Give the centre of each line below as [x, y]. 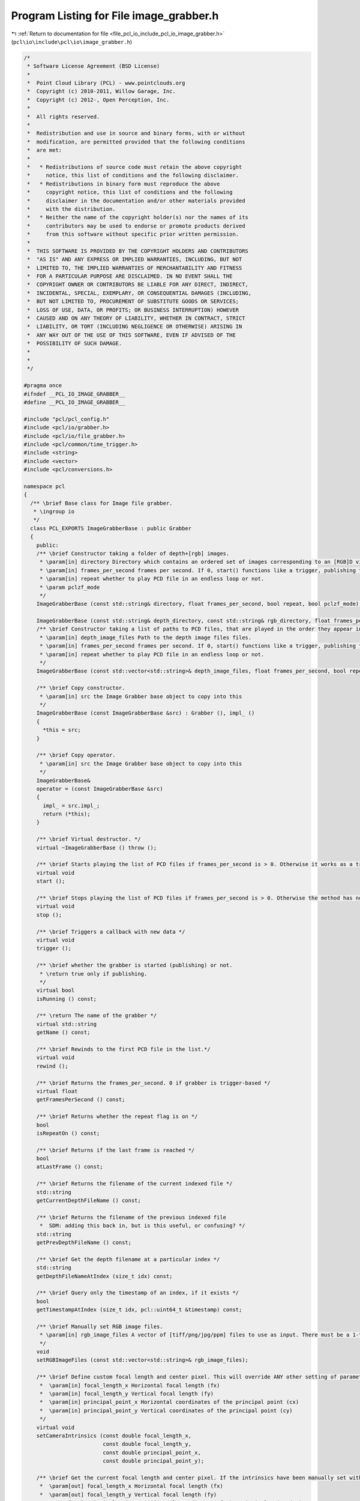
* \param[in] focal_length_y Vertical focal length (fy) [127, 1394]
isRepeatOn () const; [68, 1133]
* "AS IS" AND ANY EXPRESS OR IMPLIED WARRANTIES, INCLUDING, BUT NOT [135, 259]
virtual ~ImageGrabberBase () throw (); [97, 847]
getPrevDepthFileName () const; [84, 1243]
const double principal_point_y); [154, 1461]
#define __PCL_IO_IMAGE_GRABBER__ [74, 402]
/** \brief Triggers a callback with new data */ [111, 932]
